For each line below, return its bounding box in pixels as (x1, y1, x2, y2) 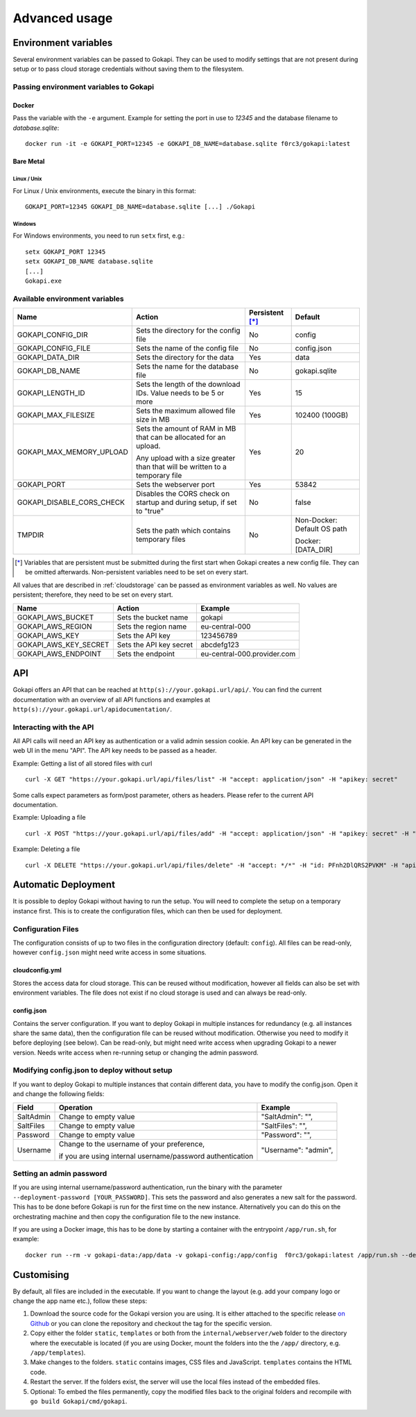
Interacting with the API (12, 722, 94, 732)
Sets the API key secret (116, 640, 193, 649)
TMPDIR (17, 530, 44, 540)
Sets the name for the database (135, 362, 239, 372)
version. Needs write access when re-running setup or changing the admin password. (12, 1048, 259, 1056)
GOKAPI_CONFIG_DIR (17, 330, 88, 340)
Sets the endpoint (116, 649, 175, 658)
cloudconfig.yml (12, 966, 62, 975)
